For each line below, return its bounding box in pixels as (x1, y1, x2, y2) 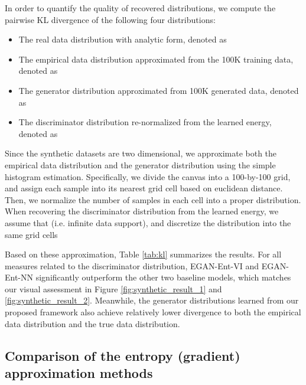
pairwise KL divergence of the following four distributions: (5, 13, 216, 25)
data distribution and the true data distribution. (5, 317, 180, 329)
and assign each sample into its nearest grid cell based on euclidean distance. (5, 182, 283, 194)
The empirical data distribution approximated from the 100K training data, (18, 53, 294, 65)
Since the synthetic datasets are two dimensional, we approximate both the (5, 147, 277, 159)
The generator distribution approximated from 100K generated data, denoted (18, 84, 299, 96)
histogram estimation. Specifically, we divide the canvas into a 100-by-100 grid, (5, 170, 291, 182)
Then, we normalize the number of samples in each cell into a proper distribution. (5, 193, 301, 205)
